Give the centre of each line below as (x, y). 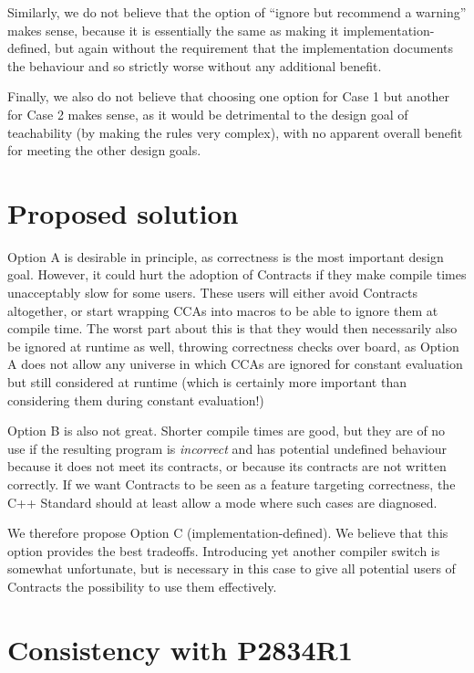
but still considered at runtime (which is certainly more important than (207, 382)
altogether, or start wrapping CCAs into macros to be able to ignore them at (223, 310)
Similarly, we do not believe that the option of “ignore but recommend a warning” (237, 12)
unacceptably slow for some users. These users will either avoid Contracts (212, 293)
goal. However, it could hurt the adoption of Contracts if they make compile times (237, 274)
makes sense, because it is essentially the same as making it (173, 30)
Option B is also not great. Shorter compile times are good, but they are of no (227, 431)
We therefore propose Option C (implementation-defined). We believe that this (228, 533)
